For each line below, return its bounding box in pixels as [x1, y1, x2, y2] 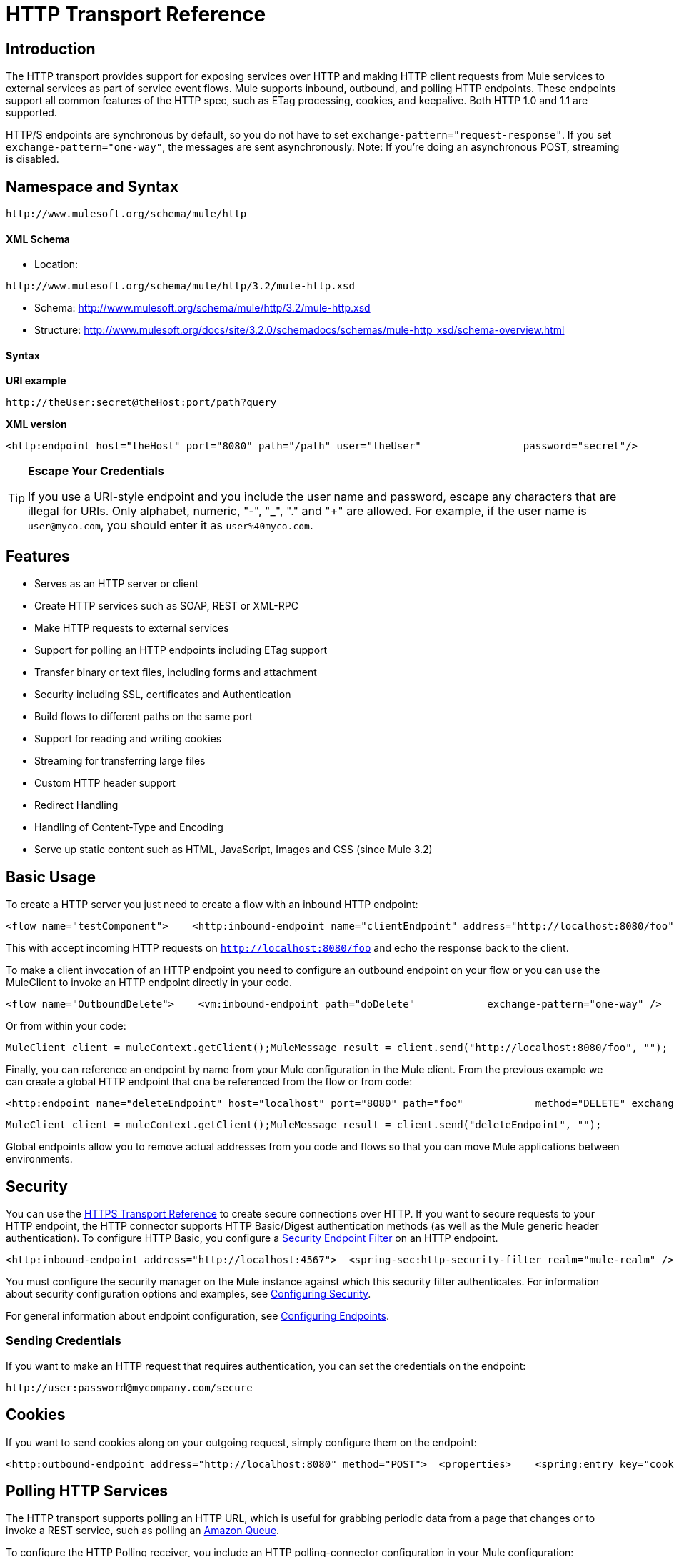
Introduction [6, 39, 96, 58]
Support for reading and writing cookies [34, 732, 222, 745]
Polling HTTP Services [6, 1482, 168, 1500]
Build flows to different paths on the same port [34, 710, 253, 723]
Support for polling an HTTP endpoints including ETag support [34, 644, 328, 657]
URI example [6, 374, 66, 387]
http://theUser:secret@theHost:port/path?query [6, 397, 277, 409]
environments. [6, 1153, 73, 1165]
